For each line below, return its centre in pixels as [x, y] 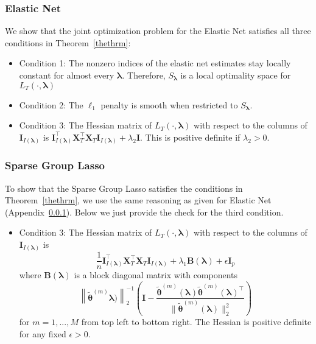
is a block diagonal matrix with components [156, 275]
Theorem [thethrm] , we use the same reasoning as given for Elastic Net [138, 200]
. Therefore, [144, 75]
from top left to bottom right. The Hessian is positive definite [196, 321]
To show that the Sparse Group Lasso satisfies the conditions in [124, 188]
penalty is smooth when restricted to [169, 104]
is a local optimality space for [236, 75]
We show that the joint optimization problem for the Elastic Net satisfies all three [158, 31]
